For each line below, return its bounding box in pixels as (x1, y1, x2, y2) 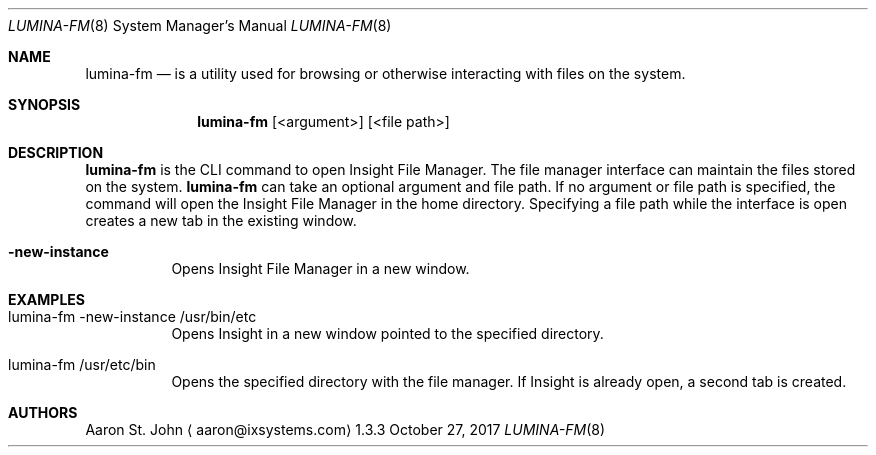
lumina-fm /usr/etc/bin (8, 356, 156, 373)
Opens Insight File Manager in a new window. (171, 260, 470, 277)
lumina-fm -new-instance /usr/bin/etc (8, 308, 257, 325)
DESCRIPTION (8, 144, 104, 161)
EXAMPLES (8, 291, 85, 308)
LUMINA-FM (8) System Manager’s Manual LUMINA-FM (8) (8, 17, 392, 34)
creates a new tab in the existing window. (85, 212, 357, 229)
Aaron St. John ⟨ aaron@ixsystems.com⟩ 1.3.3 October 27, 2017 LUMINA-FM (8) (85, 421, 606, 438)
